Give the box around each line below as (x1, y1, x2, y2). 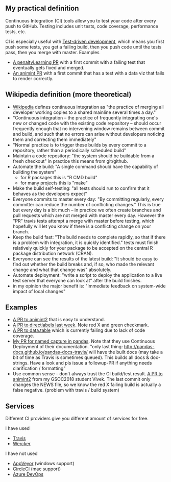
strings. (12, 360, 29, 366)
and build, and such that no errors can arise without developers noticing (12, 131, 165, 137)
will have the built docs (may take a (88, 349, 163, 355)
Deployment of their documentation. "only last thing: (12, 344, 123, 350)
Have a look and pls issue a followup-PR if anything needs (30, 360, 152, 366)
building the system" (12, 168, 57, 175)
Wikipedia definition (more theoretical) (5, 90, 132, 99)
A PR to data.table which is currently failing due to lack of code (12, 327, 145, 333)
